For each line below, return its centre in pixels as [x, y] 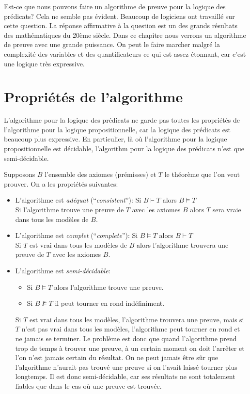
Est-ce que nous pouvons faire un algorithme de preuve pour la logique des [115, 6]
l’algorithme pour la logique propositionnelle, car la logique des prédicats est [117, 129]
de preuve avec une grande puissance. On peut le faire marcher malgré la [112, 44]
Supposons [20, 174]
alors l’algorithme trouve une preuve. [109, 287]
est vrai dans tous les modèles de [78, 244]
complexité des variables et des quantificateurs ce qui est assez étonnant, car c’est [125, 54]
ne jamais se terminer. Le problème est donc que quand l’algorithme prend [126, 338]
